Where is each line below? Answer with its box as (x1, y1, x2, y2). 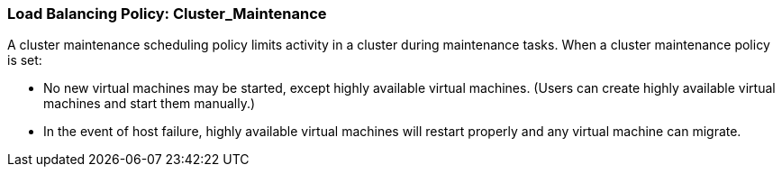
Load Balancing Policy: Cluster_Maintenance (7, 5, 327, 23)
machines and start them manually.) (43, 96, 256, 112)
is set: (7, 52, 42, 69)
